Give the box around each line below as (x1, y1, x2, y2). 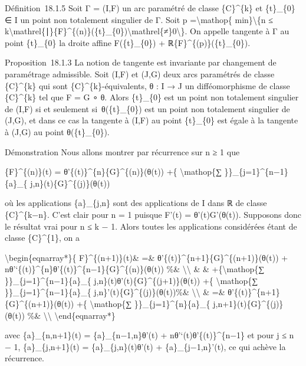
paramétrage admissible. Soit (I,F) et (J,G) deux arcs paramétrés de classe (5, 67, 275, 80)
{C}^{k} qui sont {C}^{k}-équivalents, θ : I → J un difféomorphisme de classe (5, 79, 290, 91)
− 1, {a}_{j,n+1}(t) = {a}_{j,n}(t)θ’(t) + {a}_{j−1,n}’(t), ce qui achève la (5, 340, 286, 352)
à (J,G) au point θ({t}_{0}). (5, 125, 110, 138)
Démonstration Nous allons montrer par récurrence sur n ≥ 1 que (5, 145, 240, 158)
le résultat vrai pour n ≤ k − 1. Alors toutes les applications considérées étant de (5, 220, 297, 232)
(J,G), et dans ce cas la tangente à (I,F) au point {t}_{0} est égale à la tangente (5, 114, 298, 126)
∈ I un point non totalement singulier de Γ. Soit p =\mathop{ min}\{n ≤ (5, 13, 273, 25)
